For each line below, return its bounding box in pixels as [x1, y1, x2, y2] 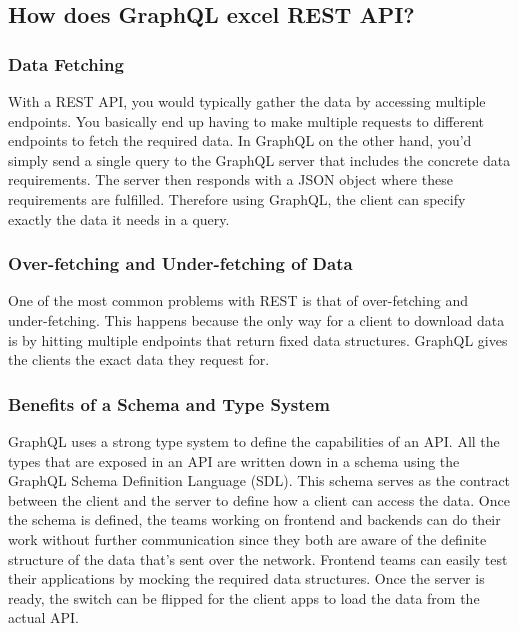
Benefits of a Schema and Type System [8, 391, 330, 416]
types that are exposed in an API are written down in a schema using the [8, 450, 460, 471]
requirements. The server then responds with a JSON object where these [8, 169, 453, 190]
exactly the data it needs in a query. [8, 208, 230, 229]
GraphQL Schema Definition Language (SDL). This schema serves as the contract [8, 470, 511, 491]
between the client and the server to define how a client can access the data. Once [8, 489, 510, 510]
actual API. [8, 607, 79, 628]
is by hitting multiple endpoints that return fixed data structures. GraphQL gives [8, 329, 508, 350]
